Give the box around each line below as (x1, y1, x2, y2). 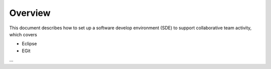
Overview (9, 7, 51, 18)
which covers (9, 31, 37, 37)
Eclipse (22, 41, 37, 47)
